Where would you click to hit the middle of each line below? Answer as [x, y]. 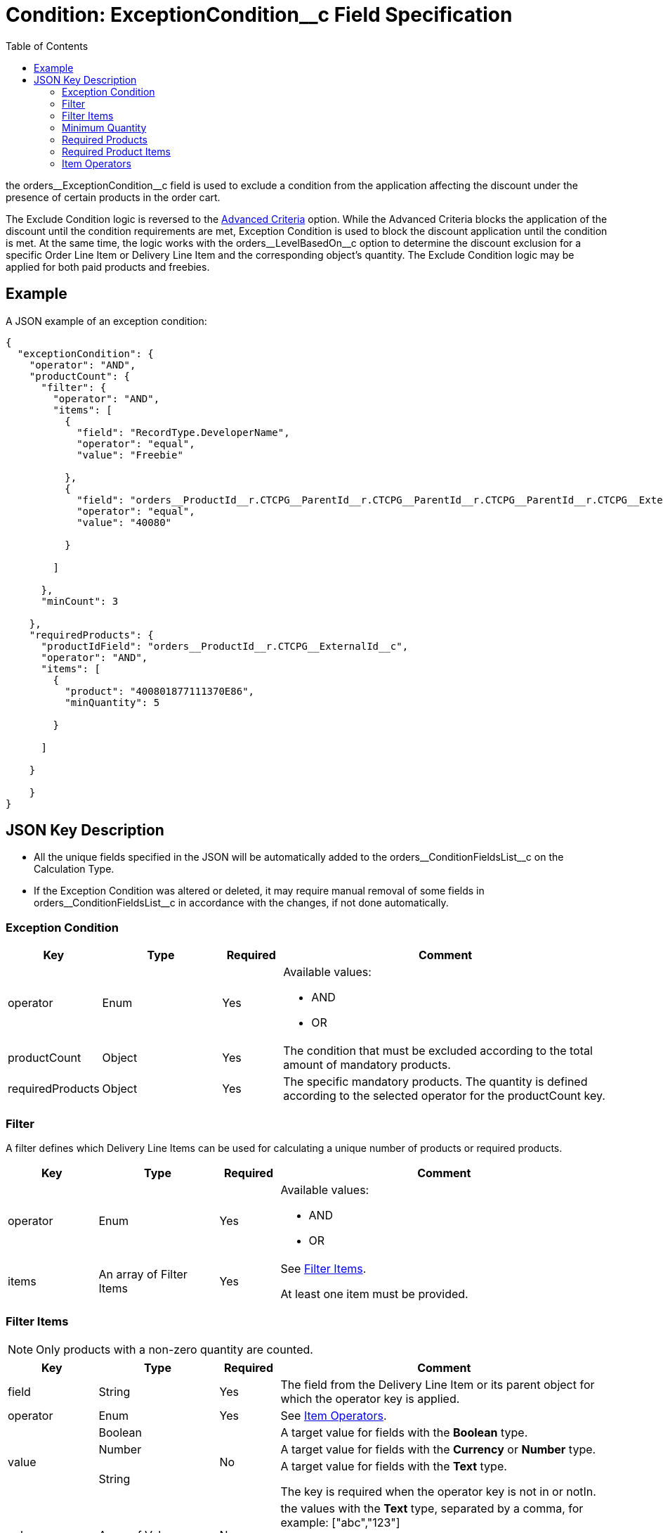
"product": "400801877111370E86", [160, 691]
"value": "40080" [124, 522]
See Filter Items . [323, 1268]
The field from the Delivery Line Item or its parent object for [438, 1384]
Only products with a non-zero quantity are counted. [175, 1349]
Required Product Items [116, 151]
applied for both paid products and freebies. [108, 267]
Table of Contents [47, 46]
